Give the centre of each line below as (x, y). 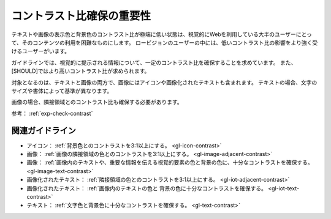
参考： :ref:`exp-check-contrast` (52, 113)
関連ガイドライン (44, 131)
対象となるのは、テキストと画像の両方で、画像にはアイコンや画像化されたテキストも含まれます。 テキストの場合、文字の (164, 82)
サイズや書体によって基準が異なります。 (62, 91)
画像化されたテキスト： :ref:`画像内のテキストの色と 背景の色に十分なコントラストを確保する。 (146, 188)
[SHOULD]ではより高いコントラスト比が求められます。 (81, 71)
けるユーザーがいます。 (41, 51)
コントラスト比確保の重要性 (81, 16)
